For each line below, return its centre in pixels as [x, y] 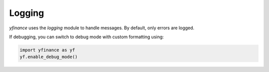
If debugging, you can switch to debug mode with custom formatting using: [86, 37]
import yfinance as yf [47, 50]
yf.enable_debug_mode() [49, 57]
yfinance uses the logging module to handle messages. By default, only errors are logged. [102, 28]
